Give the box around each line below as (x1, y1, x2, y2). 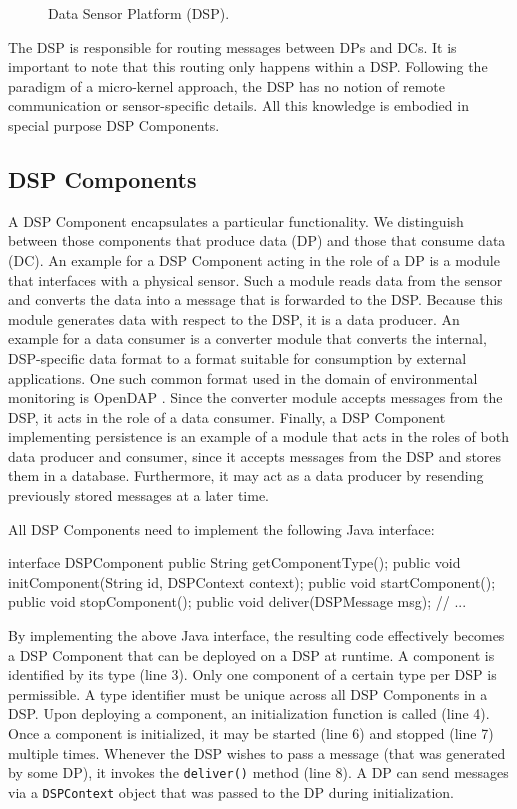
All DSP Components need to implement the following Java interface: (8, 518, 435, 539)
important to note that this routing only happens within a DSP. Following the (8, 56, 488, 77)
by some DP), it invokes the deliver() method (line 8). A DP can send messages (8, 762, 509, 783)
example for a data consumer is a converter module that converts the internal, (8, 328, 487, 349)
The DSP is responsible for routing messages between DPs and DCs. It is (8, 36, 457, 57)
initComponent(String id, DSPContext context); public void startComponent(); (8, 571, 496, 592)
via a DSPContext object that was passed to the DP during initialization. (8, 781, 454, 802)
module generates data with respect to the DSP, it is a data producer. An (8, 308, 460, 329)
